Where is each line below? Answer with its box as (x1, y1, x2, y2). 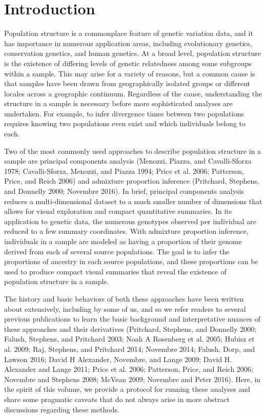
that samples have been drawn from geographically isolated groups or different (4, 78, 251, 89)
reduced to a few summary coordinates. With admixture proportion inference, (4, 226, 249, 236)
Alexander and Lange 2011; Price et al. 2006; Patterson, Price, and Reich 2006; (4, 364, 253, 374)
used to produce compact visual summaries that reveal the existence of (4, 266, 227, 276)
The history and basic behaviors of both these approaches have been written (4, 293, 244, 304)
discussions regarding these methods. (4, 404, 119, 414)
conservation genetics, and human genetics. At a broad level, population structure (4, 48, 261, 58)
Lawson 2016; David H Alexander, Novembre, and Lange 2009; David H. (4, 353, 232, 364)
